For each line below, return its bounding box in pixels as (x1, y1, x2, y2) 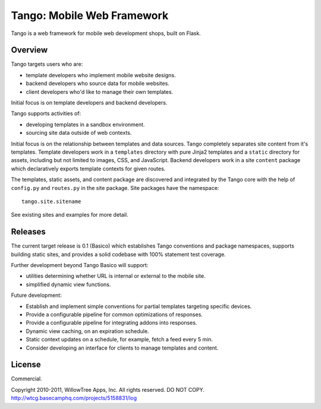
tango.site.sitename (21, 198, 81, 205)
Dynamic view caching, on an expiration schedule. (26, 327, 149, 335)
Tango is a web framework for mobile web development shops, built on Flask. (11, 30, 202, 37)
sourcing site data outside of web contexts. (26, 129, 132, 137)
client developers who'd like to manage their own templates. (26, 88, 174, 95)
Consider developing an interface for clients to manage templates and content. (26, 344, 219, 351)
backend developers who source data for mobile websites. (26, 80, 169, 87)
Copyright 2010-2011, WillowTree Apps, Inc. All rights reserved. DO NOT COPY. (11, 386, 204, 393)
